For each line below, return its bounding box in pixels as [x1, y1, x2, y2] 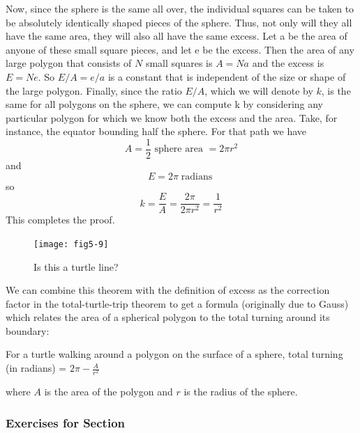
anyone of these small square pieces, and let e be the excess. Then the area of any [6, 42, 354, 56]
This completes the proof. [6, 212, 115, 227]
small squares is [145, 56, 213, 70]
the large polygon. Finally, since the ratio [6, 83, 182, 97]
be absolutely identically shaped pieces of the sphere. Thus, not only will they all [6, 15, 352, 29]
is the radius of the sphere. [183, 384, 298, 399]
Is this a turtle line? [33, 259, 119, 274]
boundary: [6, 323, 50, 338]
